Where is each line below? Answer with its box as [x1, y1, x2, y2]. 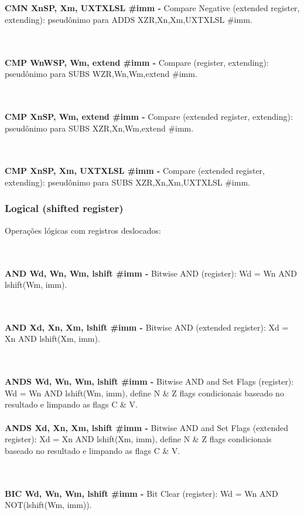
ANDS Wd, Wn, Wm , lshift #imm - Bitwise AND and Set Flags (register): [5, 375, 294, 388]
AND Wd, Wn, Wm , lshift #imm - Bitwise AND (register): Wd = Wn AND [5, 267, 297, 279]
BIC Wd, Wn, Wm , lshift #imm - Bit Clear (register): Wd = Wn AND [5, 487, 278, 499]
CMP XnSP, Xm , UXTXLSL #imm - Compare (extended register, [5, 164, 265, 177]
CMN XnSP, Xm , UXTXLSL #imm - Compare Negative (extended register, [5, 2, 300, 14]
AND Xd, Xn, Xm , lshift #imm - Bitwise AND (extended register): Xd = [5, 321, 289, 333]
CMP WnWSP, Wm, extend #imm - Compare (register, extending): [5, 56, 269, 68]
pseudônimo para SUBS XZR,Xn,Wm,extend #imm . [5, 122, 194, 134]
